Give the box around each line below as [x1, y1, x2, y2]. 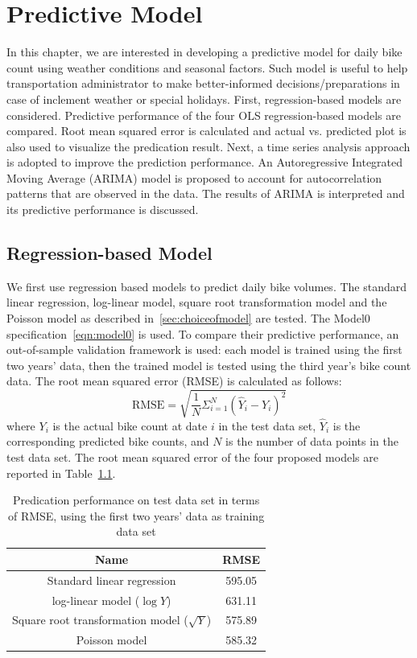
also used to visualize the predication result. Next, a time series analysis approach [6, 138, 411, 154]
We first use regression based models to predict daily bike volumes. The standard [6, 278, 407, 294]
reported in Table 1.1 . [6, 464, 116, 481]
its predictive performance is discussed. [6, 201, 199, 218]
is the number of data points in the [225, 433, 398, 450]
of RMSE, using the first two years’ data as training [7, 507, 265, 524]
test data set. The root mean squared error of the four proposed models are [6, 448, 378, 465]
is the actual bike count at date [52, 417, 208, 434]
